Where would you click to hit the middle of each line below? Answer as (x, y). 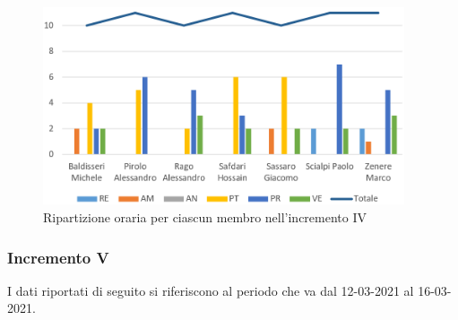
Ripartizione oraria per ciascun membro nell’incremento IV (205, 217)
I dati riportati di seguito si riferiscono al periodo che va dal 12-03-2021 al (211, 290)
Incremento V (58, 257)
